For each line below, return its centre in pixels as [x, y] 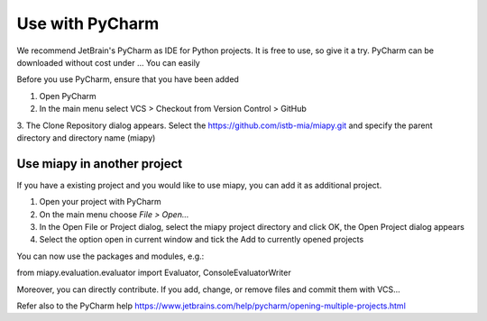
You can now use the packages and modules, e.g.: [110, 256]
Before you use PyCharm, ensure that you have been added [128, 79]
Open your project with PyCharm [100, 202]
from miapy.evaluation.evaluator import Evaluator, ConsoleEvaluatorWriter [154, 273]
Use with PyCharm [88, 23]
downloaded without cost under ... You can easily [108, 62]
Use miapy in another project [100, 164]
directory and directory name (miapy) [86, 138]
